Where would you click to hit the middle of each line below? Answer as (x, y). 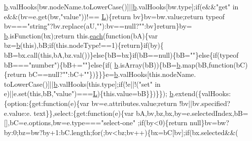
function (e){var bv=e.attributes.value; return (110, 103)
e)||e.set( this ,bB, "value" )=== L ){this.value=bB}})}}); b (89, 93)
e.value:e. (18, 113)
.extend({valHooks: (202, 93)
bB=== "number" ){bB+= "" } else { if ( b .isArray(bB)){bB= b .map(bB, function (119, 64)
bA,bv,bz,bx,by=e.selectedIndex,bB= (192, 113)
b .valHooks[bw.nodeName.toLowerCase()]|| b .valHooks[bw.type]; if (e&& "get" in (121, 6)
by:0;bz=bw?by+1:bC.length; (48, 132)
